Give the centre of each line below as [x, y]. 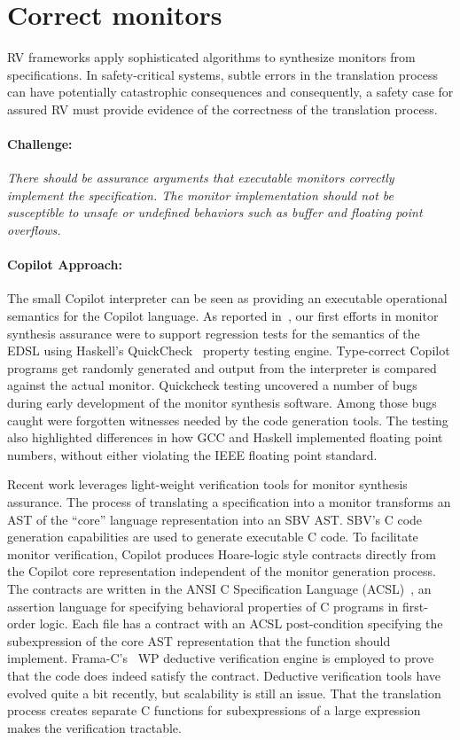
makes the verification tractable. [94, 727]
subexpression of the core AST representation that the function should [199, 640]
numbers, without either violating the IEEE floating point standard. [192, 454]
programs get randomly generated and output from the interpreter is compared [222, 367]
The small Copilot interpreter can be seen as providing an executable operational [227, 298]
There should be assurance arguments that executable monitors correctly [201, 178]
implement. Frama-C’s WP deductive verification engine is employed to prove [221, 658]
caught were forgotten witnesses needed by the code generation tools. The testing [228, 420]
